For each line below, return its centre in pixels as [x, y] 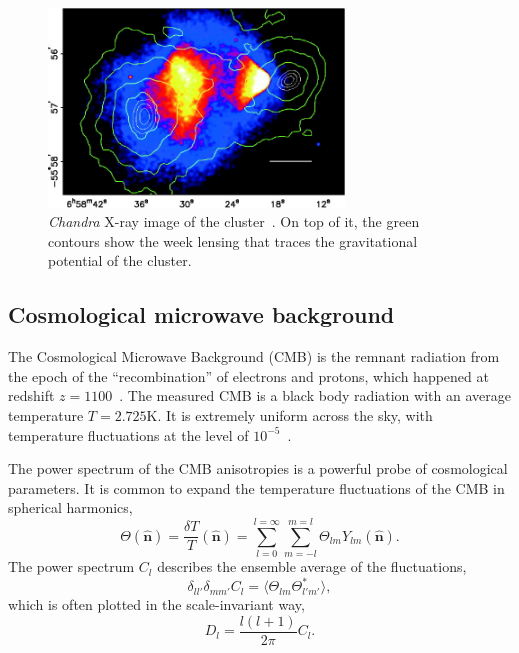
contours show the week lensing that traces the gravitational [233, 240]
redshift [31, 395]
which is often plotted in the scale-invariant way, [156, 604]
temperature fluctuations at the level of [128, 434]
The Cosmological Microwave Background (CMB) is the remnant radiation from [254, 356]
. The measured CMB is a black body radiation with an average [315, 395]
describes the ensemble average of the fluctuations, [312, 566]
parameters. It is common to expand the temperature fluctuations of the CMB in [256, 487]
